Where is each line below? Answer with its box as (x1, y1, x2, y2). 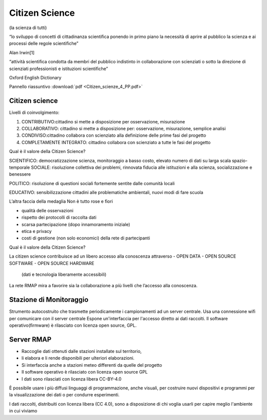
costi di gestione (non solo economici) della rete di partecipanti (21, 235, 150, 241)
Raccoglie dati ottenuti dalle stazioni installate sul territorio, (21, 348, 142, 354)
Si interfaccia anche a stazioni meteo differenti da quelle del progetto (21, 362, 163, 368)
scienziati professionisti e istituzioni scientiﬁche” (9, 66, 108, 72)
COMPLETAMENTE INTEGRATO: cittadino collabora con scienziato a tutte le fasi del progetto (21, 139, 211, 145)
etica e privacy (21, 229, 52, 234)
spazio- (231, 157, 248, 163)
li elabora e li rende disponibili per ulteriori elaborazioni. (21, 355, 134, 361)
